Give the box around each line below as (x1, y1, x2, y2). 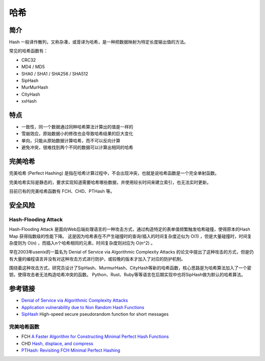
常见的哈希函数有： (9, 48, 48, 54)
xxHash (21, 98, 37, 104)
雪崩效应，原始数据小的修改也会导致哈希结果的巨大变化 (21, 130, 133, 137)
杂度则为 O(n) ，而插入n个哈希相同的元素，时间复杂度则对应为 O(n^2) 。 (9, 240, 156, 246)
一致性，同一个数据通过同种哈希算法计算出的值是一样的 (21, 124, 133, 130)
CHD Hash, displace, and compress (21, 340, 93, 346)
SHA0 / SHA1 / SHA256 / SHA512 (21, 71, 88, 77)
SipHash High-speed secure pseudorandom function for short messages (21, 311, 169, 317)
